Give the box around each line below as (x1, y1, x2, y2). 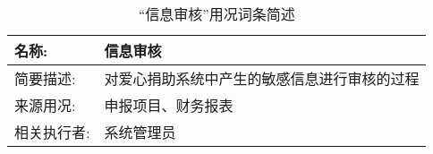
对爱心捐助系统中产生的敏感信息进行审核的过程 (104, 68, 420, 89)
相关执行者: (14, 122, 90, 142)
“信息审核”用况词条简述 (138, 4, 295, 24)
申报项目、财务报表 (104, 95, 233, 115)
